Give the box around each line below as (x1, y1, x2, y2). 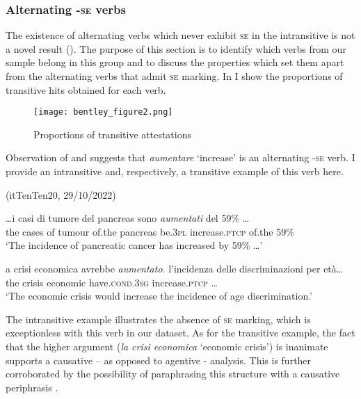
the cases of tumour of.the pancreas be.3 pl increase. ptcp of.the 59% (6, 224, 294, 238)
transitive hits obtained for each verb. (6, 82, 166, 97)
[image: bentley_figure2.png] (33, 107, 173, 117)
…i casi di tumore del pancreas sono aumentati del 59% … (6, 211, 250, 225)
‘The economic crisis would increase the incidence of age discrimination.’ (6, 288, 312, 303)
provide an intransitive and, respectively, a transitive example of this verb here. (6, 164, 344, 179)
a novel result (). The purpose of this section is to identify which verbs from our (6, 41, 346, 56)
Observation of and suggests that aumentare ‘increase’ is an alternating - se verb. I (6, 150, 355, 165)
